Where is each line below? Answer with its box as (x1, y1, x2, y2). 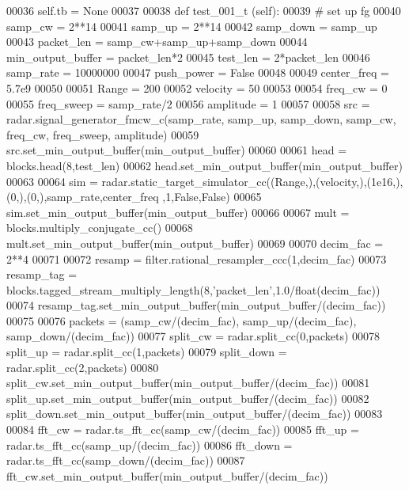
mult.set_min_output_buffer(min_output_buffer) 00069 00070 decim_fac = (6, 234, 384, 251)
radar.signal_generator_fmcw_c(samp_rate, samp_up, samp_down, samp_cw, (6, 111, 396, 127)
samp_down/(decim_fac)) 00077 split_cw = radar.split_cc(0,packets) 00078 (6, 328, 381, 344)
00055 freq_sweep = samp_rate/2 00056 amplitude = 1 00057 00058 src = (6, 95, 370, 112)
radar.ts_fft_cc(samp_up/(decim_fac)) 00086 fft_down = (6, 436, 293, 453)
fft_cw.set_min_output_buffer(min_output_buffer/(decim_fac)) (6, 467, 328, 484)
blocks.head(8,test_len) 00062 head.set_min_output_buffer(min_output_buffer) (6, 157, 403, 173)
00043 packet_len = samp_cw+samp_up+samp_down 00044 (6, 33, 308, 50)
